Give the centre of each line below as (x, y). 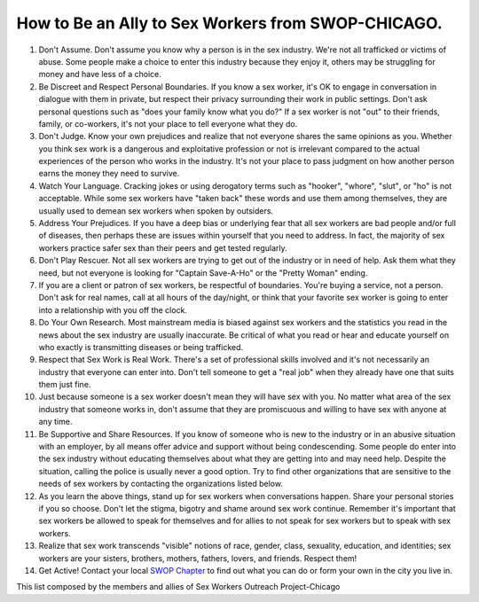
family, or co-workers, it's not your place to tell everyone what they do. (168, 123)
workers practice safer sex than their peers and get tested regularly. (163, 247)
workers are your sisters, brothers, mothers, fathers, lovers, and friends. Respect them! (198, 558)
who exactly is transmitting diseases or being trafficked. (141, 347)
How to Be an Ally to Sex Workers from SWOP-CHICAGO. (229, 23)
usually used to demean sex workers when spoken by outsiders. (156, 211)
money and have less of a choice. (100, 74)
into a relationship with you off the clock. (113, 309)
